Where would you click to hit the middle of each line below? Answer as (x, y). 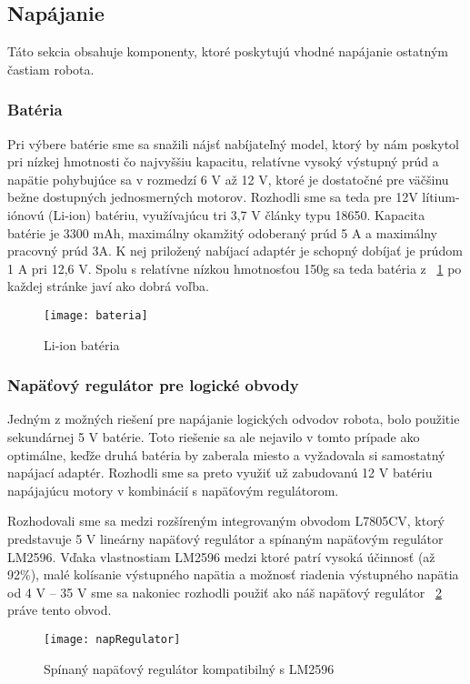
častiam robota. (51, 69)
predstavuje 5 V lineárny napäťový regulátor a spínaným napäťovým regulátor (225, 538)
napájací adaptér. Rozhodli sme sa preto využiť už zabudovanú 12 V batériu (220, 473)
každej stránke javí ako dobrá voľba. (108, 286)
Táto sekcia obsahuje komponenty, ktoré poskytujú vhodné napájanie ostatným (228, 51)
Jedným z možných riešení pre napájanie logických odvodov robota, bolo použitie (234, 419)
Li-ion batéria (82, 344)
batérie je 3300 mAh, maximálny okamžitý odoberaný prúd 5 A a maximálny (223, 232)
